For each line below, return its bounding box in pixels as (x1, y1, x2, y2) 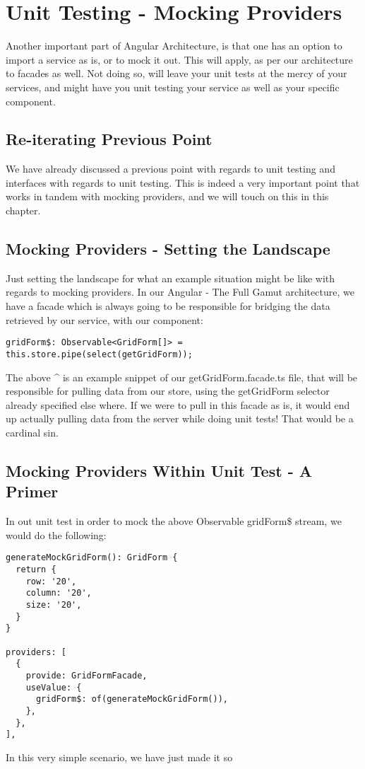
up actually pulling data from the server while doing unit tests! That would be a (6, 411, 354, 426)
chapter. (6, 203, 41, 218)
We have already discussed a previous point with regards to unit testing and (6, 161, 335, 176)
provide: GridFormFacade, (25, 670, 148, 681)
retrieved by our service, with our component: (6, 312, 203, 327)
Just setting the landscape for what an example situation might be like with (6, 270, 335, 285)
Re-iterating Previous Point (6, 128, 213, 150)
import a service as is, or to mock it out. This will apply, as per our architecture (6, 52, 353, 67)
